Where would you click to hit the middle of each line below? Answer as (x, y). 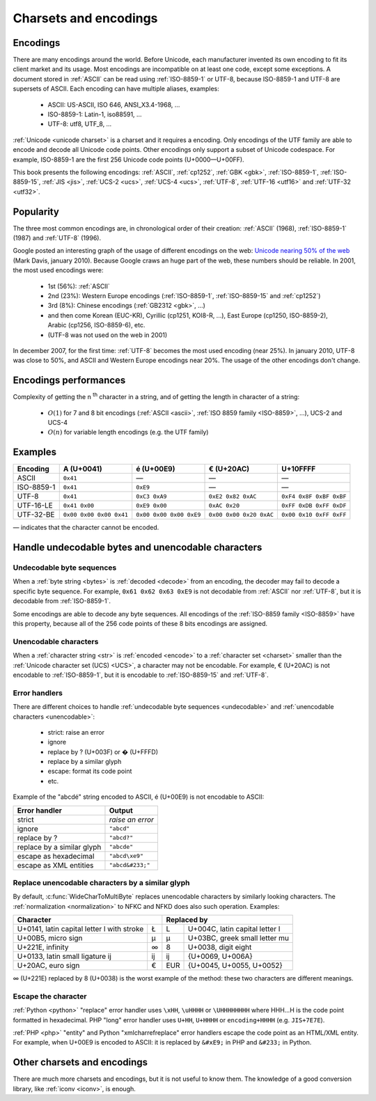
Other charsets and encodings (80, 1062)
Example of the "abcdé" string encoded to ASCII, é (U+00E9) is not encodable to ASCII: (139, 797)
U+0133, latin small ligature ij (64, 956)
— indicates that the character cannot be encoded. (86, 528)
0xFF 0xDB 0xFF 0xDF (314, 505)
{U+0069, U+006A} (220, 956)
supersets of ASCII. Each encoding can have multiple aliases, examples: (116, 89)
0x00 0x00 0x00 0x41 (96, 514)
